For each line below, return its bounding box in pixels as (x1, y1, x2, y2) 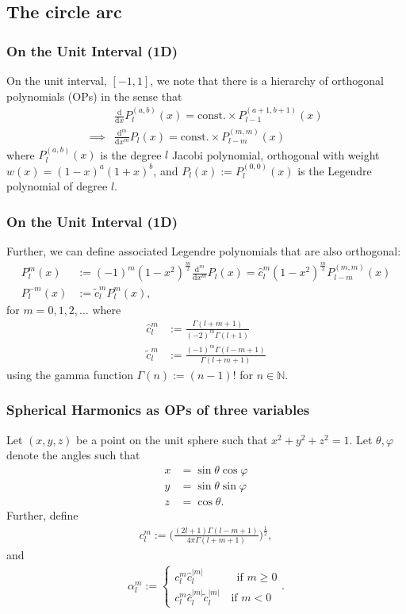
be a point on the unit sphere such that (76, 431, 268, 447)
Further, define (6, 507, 79, 524)
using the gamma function (6, 366, 133, 382)
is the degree (100, 146, 162, 163)
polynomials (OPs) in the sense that (6, 87, 182, 104)
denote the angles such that (6, 447, 140, 463)
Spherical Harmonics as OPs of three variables (6, 400, 310, 420)
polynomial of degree (6, 178, 108, 194)
